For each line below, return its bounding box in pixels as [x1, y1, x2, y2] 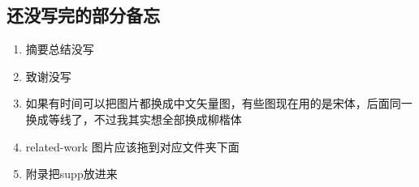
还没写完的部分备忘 [6, 2, 160, 28]
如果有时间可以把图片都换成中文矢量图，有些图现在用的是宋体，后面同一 [25, 95, 413, 112]
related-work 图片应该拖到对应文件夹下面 [25, 138, 240, 155]
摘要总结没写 [25, 40, 94, 57]
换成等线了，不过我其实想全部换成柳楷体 [25, 110, 242, 127]
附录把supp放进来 [25, 165, 118, 182]
